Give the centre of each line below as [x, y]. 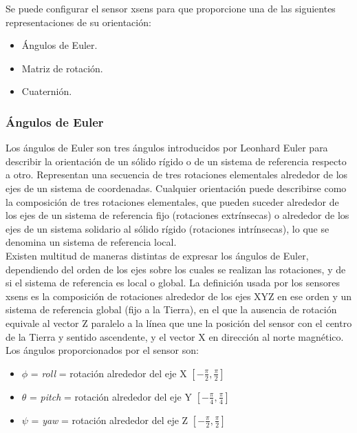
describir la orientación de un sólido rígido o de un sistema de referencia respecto [176, 161]
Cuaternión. [47, 91]
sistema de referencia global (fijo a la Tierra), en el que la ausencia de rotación [171, 309]
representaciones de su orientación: [78, 22]
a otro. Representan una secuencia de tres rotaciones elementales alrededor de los [177, 175]
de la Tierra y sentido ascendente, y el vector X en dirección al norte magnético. [175, 336]
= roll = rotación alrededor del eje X [109, 373]
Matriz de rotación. [62, 68]
